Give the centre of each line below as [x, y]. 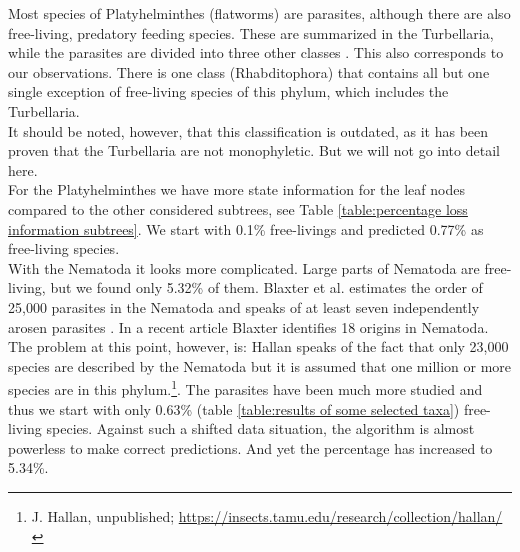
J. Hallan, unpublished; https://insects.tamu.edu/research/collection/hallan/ [267, 515]
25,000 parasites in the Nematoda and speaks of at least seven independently [244, 306]
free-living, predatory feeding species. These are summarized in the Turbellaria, [251, 32]
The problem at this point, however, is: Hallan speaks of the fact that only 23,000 [258, 346]
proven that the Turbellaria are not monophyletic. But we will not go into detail [254, 150]
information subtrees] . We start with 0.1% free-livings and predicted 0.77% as [246, 228]
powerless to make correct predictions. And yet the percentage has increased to [250, 447]
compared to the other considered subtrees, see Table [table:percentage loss [238, 208]
